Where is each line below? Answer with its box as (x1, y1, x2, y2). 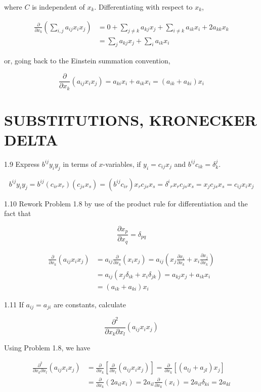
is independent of (32, 2, 85, 12)
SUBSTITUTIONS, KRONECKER (4, 109, 257, 130)
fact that (4, 208, 31, 219)
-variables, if (103, 158, 141, 169)
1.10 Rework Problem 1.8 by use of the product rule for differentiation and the (4, 198, 248, 208)
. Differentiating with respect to (94, 2, 193, 12)
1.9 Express (4, 158, 39, 169)
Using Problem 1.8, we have (4, 342, 91, 353)
